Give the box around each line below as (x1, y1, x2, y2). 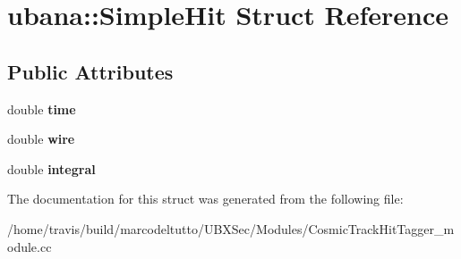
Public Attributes (7, 57, 174, 85)
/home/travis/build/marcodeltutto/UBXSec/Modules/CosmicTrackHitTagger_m (7, 219, 455, 238)
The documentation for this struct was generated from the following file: (7, 189, 404, 208)
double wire (7, 129, 75, 148)
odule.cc (7, 237, 52, 255)
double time (7, 99, 76, 118)
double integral (7, 159, 96, 178)
